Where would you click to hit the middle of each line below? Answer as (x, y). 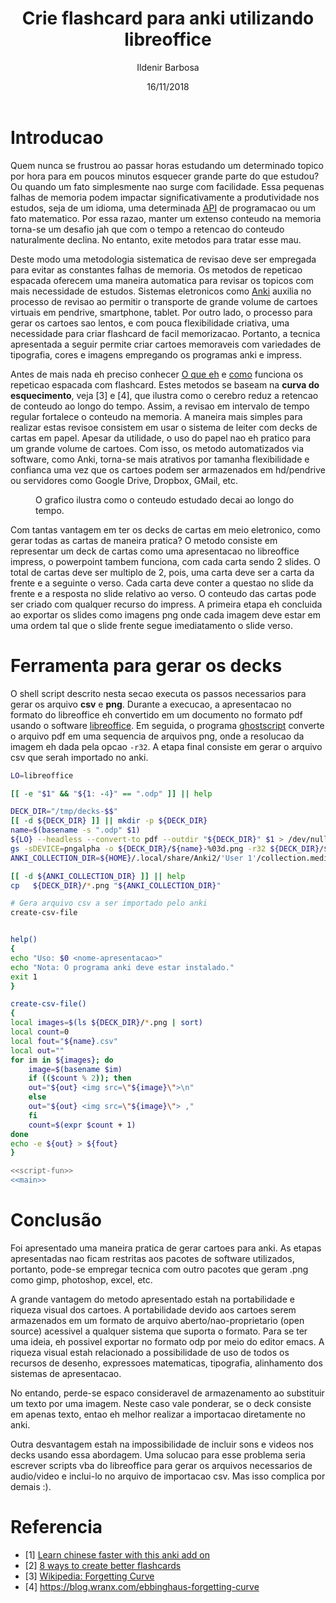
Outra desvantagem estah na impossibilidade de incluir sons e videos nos (162, 1444)
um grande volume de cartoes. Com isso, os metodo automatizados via (157, 448)
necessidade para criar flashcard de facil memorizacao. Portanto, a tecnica (165, 333)
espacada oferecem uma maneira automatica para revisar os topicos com (162, 280)
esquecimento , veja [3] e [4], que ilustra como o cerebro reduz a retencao (164, 395)
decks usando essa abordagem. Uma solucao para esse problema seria (158, 1454)
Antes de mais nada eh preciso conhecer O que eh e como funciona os (157, 374)
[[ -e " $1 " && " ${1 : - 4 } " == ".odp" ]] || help (111, 793)
